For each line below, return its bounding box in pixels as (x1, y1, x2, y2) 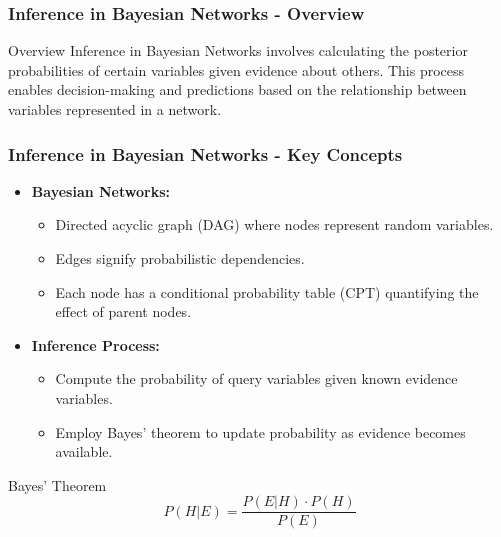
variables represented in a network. (8, 99, 222, 119)
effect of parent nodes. (55, 301, 192, 322)
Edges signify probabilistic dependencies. (55, 248, 305, 268)
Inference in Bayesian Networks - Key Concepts (8, 141, 403, 166)
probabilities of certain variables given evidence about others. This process (8, 59, 465, 80)
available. (55, 441, 113, 462)
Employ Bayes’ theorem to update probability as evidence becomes (55, 421, 466, 442)
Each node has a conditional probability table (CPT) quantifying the (55, 281, 479, 302)
